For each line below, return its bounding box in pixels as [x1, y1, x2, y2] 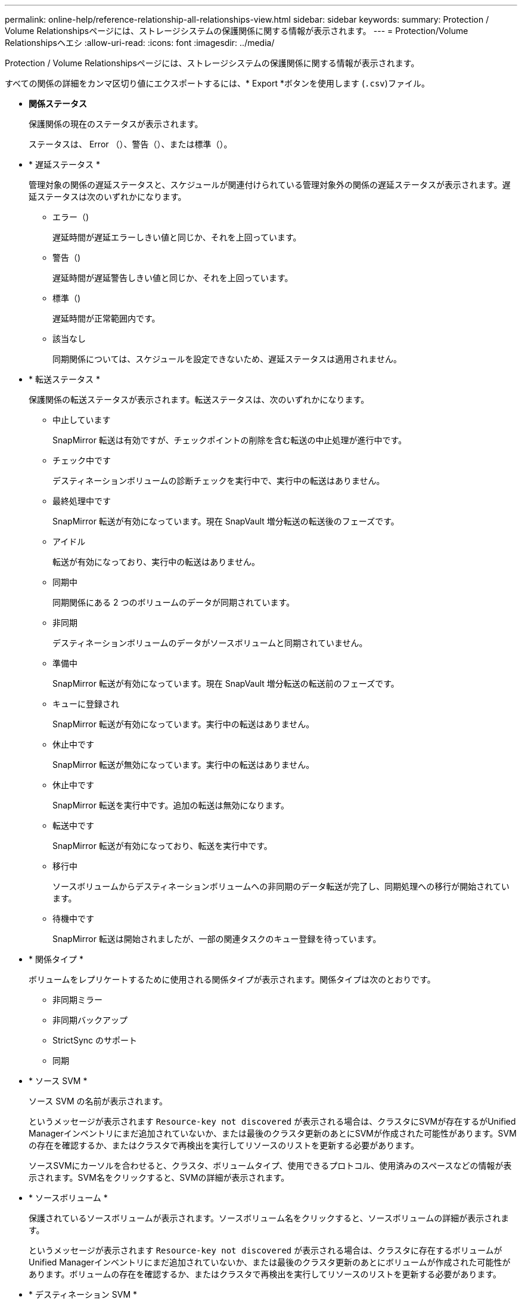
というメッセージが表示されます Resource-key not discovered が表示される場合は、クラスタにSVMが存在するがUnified [29, 1116, 516, 1126]
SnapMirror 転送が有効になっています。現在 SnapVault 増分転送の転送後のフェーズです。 [52, 516, 399, 526]
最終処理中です [52, 496, 111, 506]
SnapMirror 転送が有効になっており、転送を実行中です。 [52, 841, 272, 851]
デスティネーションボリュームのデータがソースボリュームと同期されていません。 [52, 638, 368, 648]
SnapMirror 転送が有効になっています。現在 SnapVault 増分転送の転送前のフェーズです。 [52, 678, 399, 688]
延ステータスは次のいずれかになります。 [29, 192, 187, 202]
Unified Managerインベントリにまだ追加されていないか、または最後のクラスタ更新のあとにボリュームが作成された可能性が [29, 1257, 511, 1267]
